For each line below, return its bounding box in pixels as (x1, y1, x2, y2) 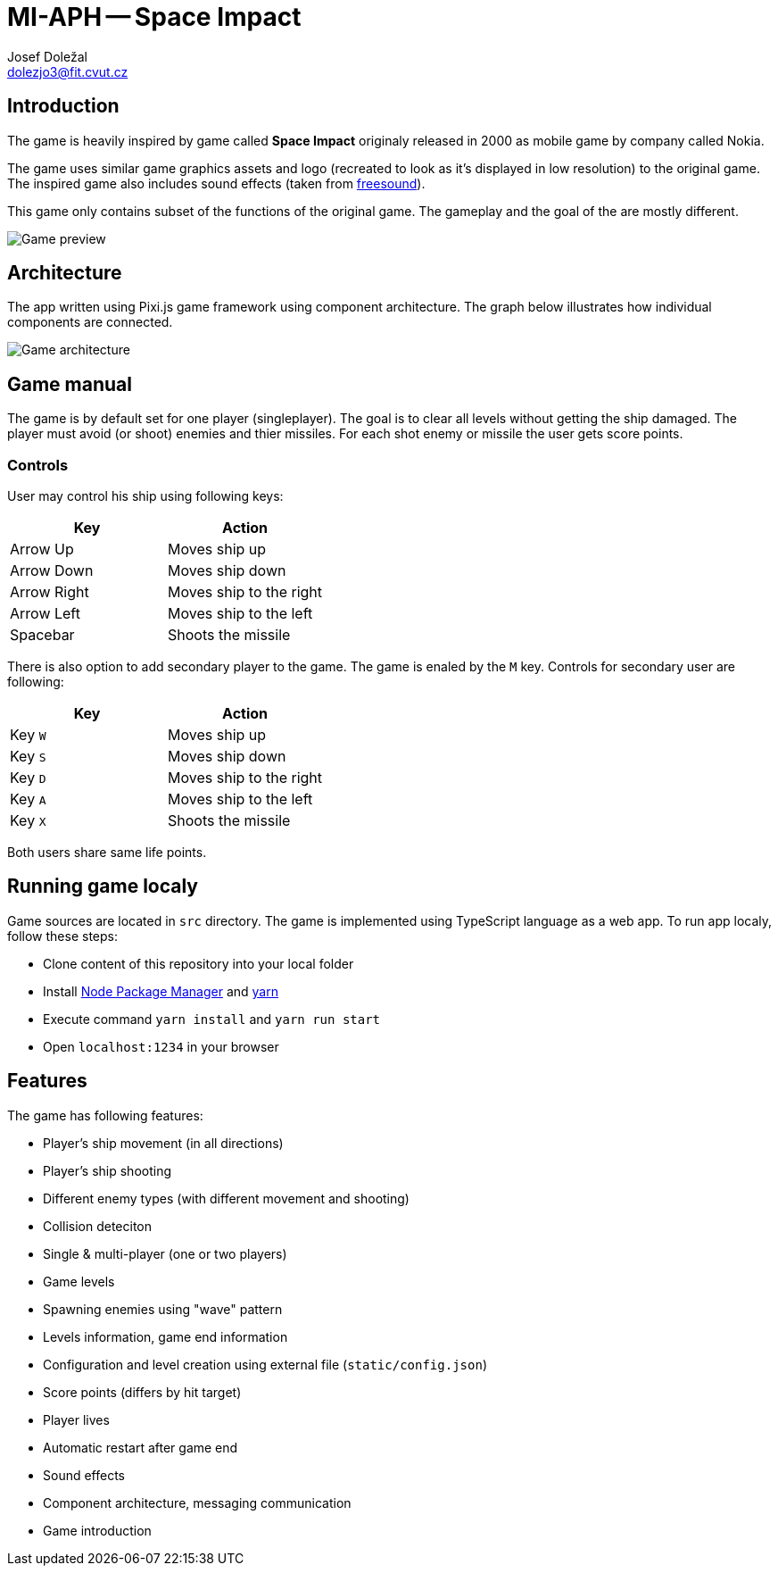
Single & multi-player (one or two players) (43, 1245, 287, 1261)
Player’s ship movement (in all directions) (43, 1135, 284, 1151)
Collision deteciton (43, 1218, 153, 1234)
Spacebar (10, 626, 75, 645)
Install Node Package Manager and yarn (43, 983, 278, 999)
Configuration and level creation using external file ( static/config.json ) (43, 1356, 487, 1372)
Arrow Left (10, 604, 80, 623)
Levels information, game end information (43, 1328, 288, 1344)
